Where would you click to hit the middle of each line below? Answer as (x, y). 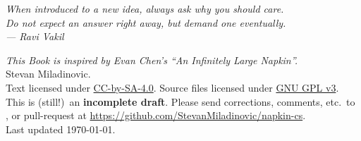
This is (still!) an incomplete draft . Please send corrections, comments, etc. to (180, 101)
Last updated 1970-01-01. (61, 129)
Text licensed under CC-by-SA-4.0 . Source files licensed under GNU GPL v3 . (172, 87)
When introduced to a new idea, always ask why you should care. (145, 8)
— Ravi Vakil (35, 36)
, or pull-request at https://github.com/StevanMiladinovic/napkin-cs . (156, 115)
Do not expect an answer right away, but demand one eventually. (146, 22)
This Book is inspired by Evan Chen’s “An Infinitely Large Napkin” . (152, 60)
